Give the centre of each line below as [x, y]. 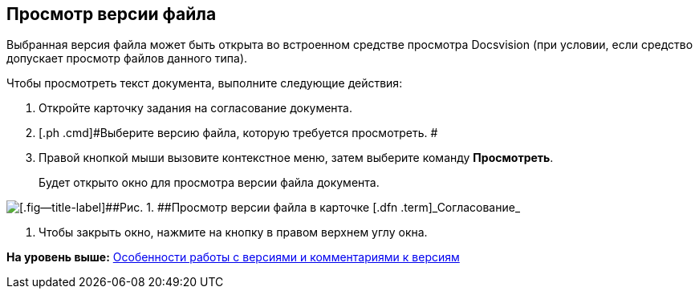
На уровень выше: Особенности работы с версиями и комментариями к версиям [233, 257]
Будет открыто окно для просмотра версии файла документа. [209, 183]
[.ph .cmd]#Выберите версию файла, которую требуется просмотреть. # [238, 133]
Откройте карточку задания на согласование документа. [196, 108]
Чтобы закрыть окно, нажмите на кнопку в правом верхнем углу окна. [233, 232]
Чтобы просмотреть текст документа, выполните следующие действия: [205, 83]
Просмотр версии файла [112, 14]
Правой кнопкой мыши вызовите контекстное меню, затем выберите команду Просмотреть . [296, 158]
